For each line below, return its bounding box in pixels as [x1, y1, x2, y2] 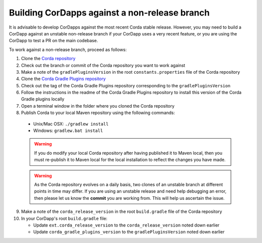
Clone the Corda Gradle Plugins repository [21, 76, 106, 82]
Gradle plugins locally [21, 96, 65, 102]
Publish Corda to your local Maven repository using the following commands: [21, 110, 175, 116]
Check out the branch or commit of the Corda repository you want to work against [21, 62, 185, 68]
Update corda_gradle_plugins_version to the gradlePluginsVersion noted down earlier [33, 229, 225, 235]
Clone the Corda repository [21, 56, 76, 62]
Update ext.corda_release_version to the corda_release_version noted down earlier [33, 222, 220, 228]
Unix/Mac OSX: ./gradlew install [33, 121, 109, 127]
